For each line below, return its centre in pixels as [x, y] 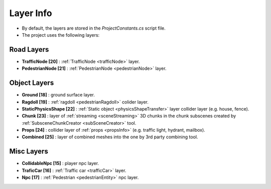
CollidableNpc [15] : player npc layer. [60, 163]
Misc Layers [29, 152]
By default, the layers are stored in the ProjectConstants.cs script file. [94, 28]
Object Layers [32, 83]
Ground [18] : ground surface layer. [58, 95]
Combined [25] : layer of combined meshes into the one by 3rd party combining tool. [110, 137]
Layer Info [31, 13]
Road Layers [29, 50]
